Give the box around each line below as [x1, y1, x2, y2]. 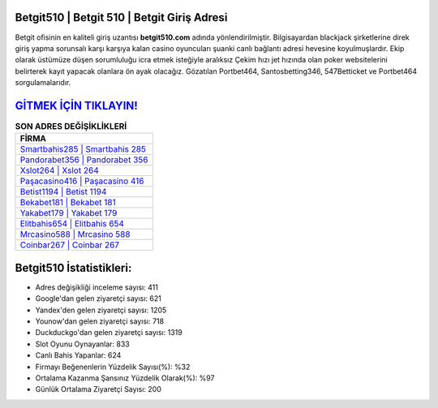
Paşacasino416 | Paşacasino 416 [19, 175, 145, 187]
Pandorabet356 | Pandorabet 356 [19, 154, 148, 165]
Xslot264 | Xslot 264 [19, 165, 99, 176]
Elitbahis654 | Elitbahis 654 [19, 218, 125, 230]
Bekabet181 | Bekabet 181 [19, 197, 117, 208]
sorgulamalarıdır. [15, 78, 71, 88]
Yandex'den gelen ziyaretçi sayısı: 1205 [35, 305, 167, 315]
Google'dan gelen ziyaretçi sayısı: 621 [35, 294, 162, 303]
